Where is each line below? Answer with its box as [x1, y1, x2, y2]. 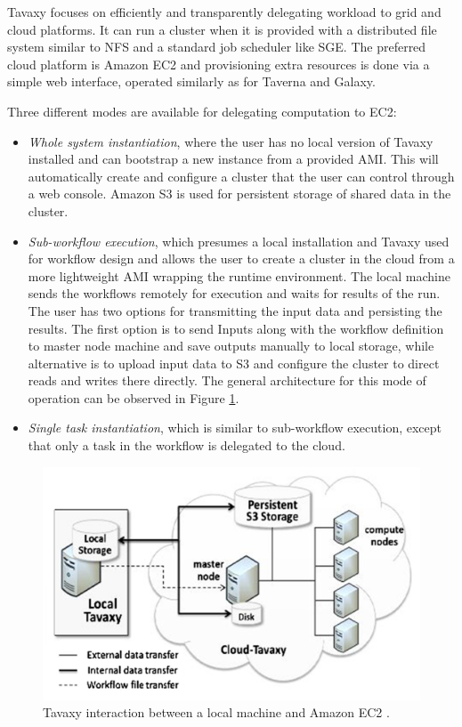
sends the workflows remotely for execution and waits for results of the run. [28, 284, 441, 303]
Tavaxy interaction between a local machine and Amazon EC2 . [43, 703, 390, 722]
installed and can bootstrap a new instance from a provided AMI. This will [28, 149, 439, 168]
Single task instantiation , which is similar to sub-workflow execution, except [28, 418, 442, 437]
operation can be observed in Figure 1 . [28, 388, 239, 407]
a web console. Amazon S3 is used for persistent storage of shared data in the [28, 184, 451, 203]
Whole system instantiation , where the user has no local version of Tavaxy [28, 132, 434, 150]
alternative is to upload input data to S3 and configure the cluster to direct [28, 353, 440, 372]
